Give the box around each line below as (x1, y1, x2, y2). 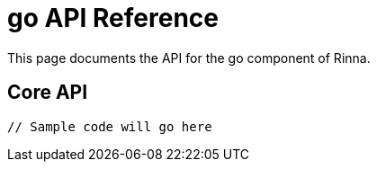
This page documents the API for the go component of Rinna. (7, 49, 371, 66)
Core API (7, 81, 88, 104)
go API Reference (7, 3, 219, 33)
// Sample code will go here (7, 119, 212, 134)
